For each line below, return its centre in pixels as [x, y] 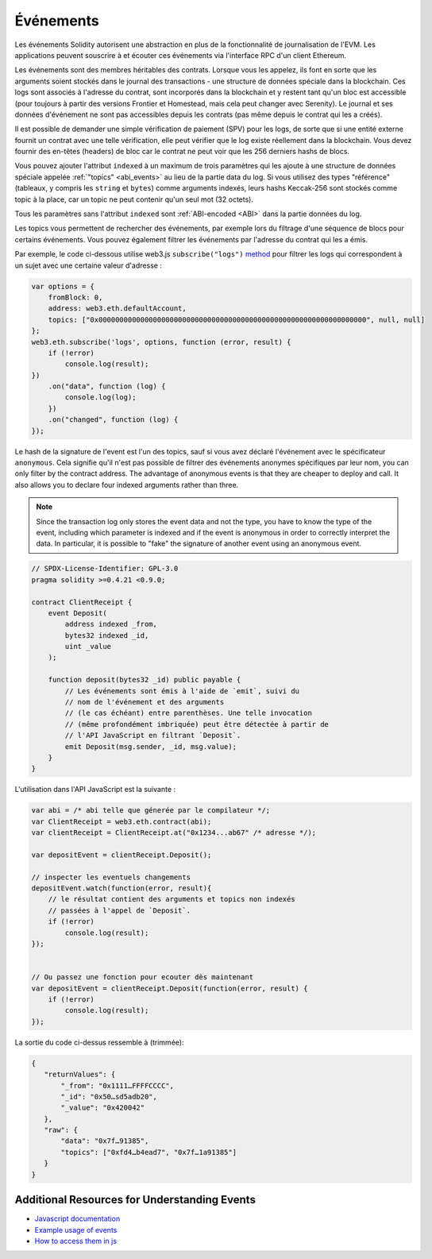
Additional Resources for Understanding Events [135, 1200]
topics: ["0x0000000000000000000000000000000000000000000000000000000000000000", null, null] [236, 319]
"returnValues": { [80, 1075]
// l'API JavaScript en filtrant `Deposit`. [153, 736]
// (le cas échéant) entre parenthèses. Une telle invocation [189, 713]
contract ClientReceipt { [82, 602]
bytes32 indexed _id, [107, 635]
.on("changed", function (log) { [113, 420]
